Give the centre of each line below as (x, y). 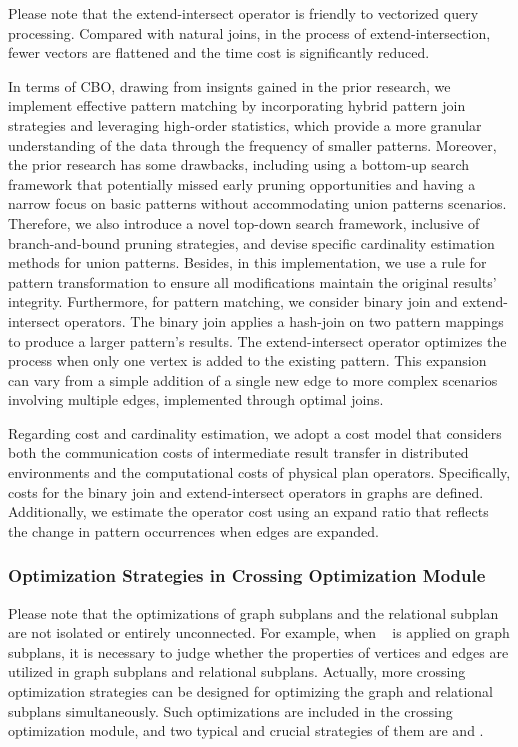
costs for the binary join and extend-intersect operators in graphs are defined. (246, 491)
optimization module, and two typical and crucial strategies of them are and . (246, 730)
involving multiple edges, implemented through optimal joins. (196, 399)
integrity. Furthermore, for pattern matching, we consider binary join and (233, 301)
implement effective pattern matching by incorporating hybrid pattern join (237, 105)
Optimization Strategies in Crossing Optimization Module (247, 575)
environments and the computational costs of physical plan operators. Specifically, (259, 472)
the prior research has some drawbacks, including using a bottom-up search (239, 164)
